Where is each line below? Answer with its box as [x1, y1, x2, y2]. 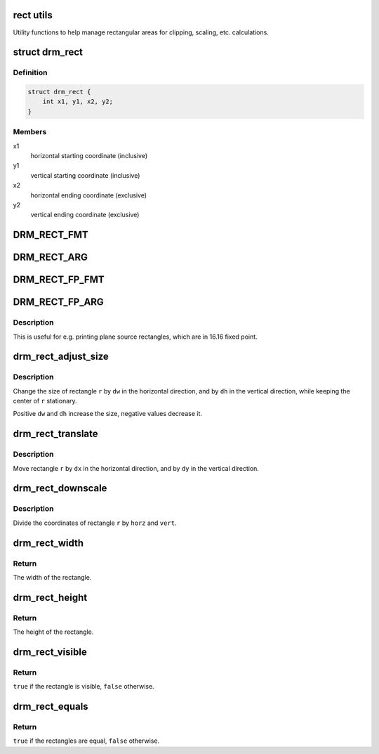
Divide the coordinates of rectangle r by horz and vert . [13, 519, 177, 527]
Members [13, 127, 47, 137]
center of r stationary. [13, 397, 77, 405]
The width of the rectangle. [13, 573, 92, 581]
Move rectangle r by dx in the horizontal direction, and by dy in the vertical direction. [13, 464, 260, 472]
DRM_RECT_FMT [13, 229, 89, 241]
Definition [13, 67, 48, 77]
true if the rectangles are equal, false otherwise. [13, 736, 160, 745]
